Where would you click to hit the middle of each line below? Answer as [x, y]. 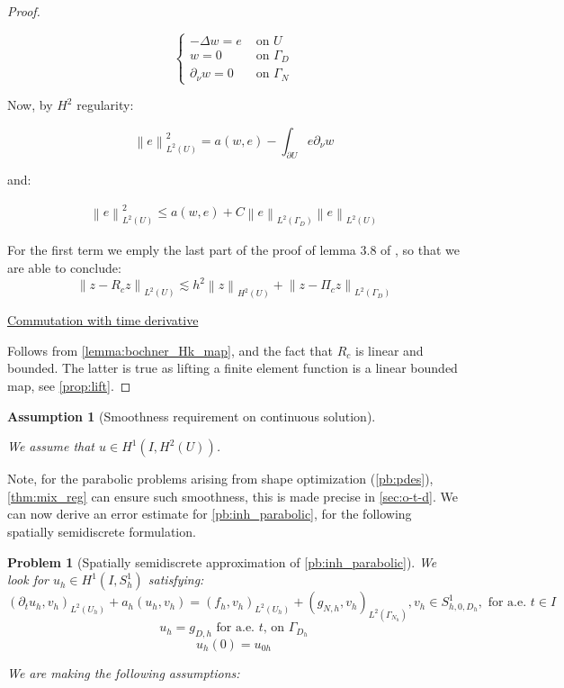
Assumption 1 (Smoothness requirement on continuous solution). [192, 416]
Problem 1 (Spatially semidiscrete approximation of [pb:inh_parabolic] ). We [222, 561]
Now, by [30, 105]
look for [28, 579]
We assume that [51, 446]
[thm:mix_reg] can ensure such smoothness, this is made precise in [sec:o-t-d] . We [233, 496]
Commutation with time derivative [103, 320]
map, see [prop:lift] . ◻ [69, 386]
